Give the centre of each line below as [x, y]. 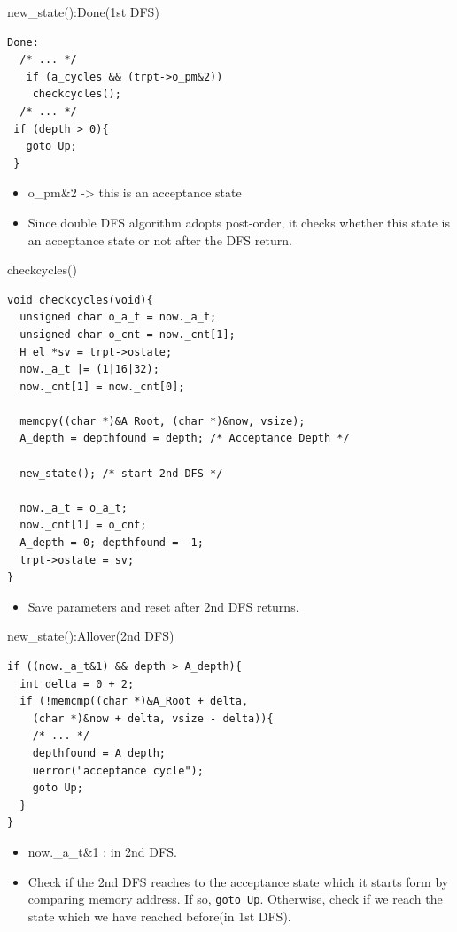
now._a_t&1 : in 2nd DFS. [102, 851]
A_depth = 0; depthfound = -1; [112, 543]
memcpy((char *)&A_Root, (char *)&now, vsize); [163, 421]
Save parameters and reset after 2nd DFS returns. [163, 606]
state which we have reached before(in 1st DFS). [159, 916]
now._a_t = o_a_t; [74, 508]
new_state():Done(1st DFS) [83, 12]
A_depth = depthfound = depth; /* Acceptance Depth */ [185, 439]
